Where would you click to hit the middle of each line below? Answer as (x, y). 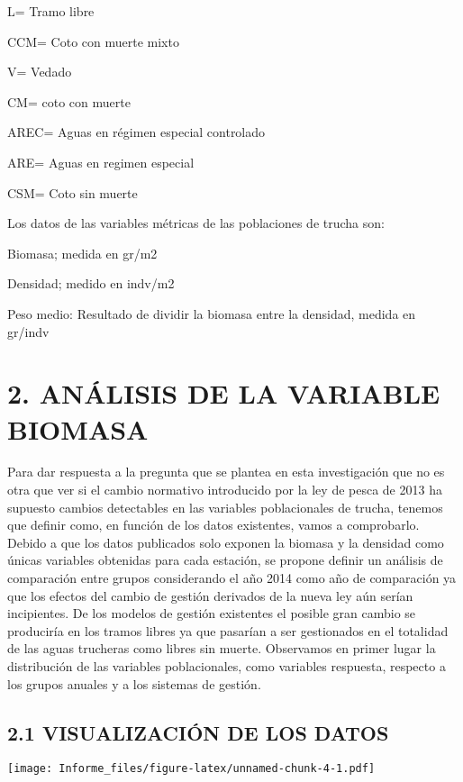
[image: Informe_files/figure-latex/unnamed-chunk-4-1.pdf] (191, 769)
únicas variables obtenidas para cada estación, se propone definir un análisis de (225, 560)
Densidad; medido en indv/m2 (91, 283)
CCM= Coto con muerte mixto (93, 41)
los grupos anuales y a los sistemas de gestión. (134, 683)
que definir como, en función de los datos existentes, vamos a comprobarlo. (213, 525)
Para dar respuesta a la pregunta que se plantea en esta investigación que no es (226, 472)
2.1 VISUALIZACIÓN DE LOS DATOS (198, 732)
